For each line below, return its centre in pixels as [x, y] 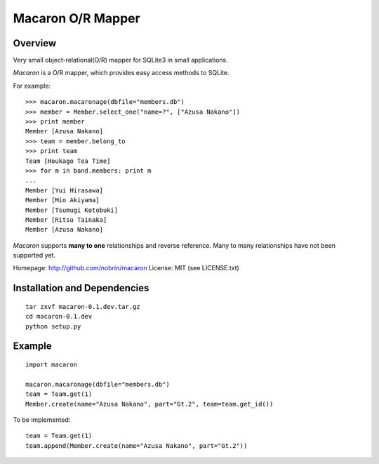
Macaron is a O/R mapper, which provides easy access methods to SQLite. [121, 73]
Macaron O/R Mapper [77, 18]
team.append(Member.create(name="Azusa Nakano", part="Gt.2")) [137, 445]
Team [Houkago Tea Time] [68, 161]
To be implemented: [42, 420]
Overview [35, 43]
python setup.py [53, 326]
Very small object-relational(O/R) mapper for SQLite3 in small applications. [120, 60]
